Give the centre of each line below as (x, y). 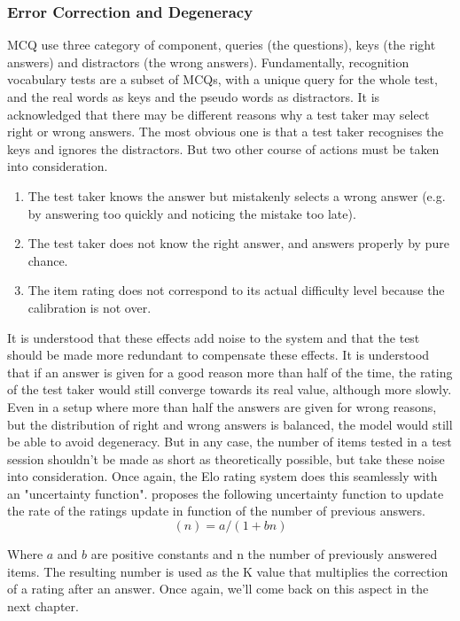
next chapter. (43, 605)
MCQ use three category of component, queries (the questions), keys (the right (222, 45)
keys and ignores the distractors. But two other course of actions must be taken (223, 148)
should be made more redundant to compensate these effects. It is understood (218, 355)
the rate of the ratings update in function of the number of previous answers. (216, 511)
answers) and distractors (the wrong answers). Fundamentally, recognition (208, 62)
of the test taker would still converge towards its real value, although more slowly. (230, 389)
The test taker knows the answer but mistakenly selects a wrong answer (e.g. (237, 195)
